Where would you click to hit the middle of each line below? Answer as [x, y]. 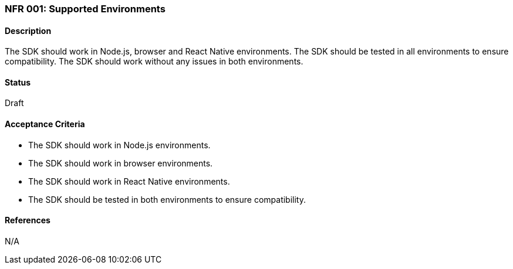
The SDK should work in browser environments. [121, 163]
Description [28, 30]
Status [18, 82]
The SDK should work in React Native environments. [129, 181]
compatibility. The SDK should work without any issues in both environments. [154, 62]
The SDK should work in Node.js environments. [119, 145]
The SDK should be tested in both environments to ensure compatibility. [167, 199]
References [28, 220]
